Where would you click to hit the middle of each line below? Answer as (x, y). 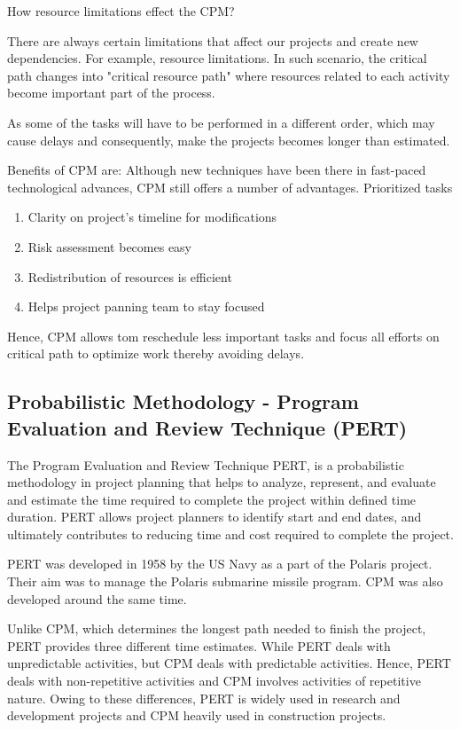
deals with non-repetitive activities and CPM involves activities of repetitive (214, 681)
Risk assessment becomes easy (110, 246)
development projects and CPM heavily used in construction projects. (197, 715)
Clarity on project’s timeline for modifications (152, 217)
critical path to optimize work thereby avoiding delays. (156, 353)
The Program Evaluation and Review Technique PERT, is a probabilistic (206, 464)
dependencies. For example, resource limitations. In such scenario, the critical (217, 58)
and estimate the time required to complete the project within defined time (212, 499)
